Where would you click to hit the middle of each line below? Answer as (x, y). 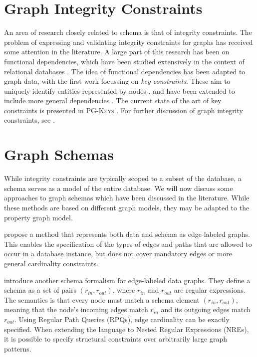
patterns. (18, 348)
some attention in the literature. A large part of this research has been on (117, 52)
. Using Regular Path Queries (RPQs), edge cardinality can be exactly (122, 319)
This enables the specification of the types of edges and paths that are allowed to (128, 244)
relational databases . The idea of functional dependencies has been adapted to (125, 71)
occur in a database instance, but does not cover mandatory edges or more (118, 254)
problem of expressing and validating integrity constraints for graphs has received (128, 42)
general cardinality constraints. (51, 263)
